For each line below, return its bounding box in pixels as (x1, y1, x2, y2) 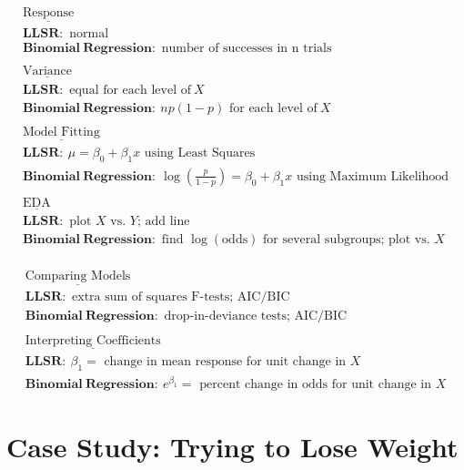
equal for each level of (69, 83, 192, 97)
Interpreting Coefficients (25, 333, 161, 347)
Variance (22, 65, 73, 78)
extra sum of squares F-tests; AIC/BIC (72, 291, 290, 304)
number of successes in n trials (161, 42, 332, 56)
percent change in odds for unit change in (199, 378, 432, 392)
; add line (136, 215, 190, 229)
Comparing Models (25, 270, 131, 283)
